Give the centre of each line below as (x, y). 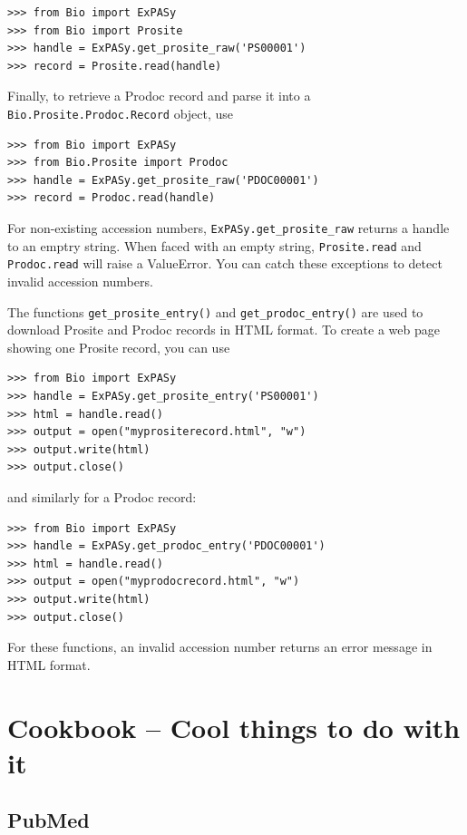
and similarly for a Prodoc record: (102, 496)
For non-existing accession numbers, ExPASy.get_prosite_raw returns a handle (229, 228)
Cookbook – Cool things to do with (234, 727)
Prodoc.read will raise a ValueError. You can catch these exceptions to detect (225, 263)
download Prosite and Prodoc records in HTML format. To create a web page (224, 330)
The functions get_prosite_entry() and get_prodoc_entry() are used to (215, 311)
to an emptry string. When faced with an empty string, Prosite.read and (214, 245)
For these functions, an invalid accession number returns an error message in (220, 647)
